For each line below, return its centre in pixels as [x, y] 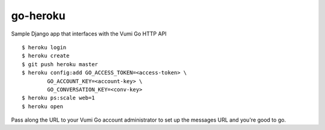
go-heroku [38, 16]
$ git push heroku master [60, 64]
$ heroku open [42, 106]
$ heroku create [46, 56]
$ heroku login [44, 47]
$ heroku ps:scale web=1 [58, 98]
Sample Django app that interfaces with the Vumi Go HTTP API [89, 34]
